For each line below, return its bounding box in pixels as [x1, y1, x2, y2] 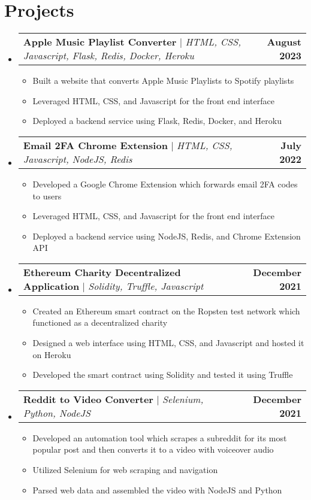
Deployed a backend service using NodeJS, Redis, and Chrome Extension [32, 229, 301, 242]
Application [23, 278, 80, 293]
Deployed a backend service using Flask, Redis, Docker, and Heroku [32, 114, 282, 127]
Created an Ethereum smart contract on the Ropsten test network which [32, 304, 300, 317]
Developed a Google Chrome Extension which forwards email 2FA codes [32, 177, 298, 190]
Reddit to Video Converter [23, 392, 153, 406]
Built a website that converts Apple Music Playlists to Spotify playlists [32, 74, 294, 87]
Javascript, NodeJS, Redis [23, 151, 132, 166]
